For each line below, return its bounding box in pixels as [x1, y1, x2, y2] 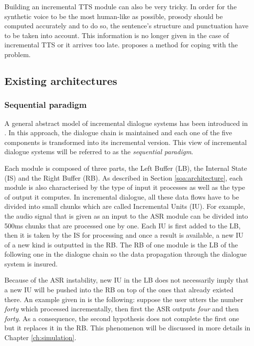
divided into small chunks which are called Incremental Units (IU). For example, [4, 201, 245, 211]
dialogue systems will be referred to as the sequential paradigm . [4, 146, 193, 157]
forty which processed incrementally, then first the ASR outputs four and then [4, 304, 239, 314]
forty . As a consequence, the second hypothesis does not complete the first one [4, 313, 239, 323]
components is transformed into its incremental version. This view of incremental [4, 137, 247, 147]
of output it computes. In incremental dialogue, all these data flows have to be [4, 191, 239, 202]
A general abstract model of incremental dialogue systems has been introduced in [4, 118, 248, 128]
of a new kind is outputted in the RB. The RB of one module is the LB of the [4, 239, 238, 249]
